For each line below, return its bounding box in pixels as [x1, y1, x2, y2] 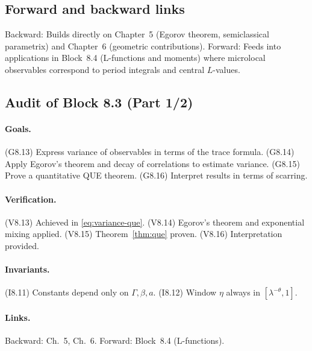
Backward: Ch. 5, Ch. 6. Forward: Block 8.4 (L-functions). [5, 334, 225, 347]
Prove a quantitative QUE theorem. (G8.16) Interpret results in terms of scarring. [5, 169, 308, 182]
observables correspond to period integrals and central [5, 63, 205, 75]
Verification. [5, 192, 57, 205]
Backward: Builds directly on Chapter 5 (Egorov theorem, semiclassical [5, 28, 269, 40]
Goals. [5, 122, 31, 134]
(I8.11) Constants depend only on [5, 286, 129, 299]
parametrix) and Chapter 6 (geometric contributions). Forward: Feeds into [5, 39, 281, 52]
